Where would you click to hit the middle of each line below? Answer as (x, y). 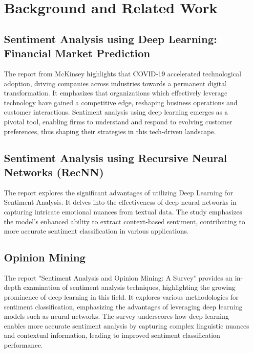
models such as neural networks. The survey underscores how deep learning (116, 316)
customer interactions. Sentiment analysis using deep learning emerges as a (116, 112)
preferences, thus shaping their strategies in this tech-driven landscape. (110, 131)
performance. (23, 345)
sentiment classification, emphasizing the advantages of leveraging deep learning (123, 306)
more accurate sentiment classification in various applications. (96, 231)
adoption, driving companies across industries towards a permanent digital (116, 83)
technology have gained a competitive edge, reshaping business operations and (121, 102)
